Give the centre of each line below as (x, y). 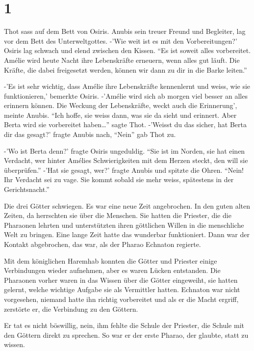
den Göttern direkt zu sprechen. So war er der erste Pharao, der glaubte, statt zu (126, 335)
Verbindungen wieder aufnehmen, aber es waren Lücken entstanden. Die (112, 270)
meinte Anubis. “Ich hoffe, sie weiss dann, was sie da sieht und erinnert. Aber (120, 115)
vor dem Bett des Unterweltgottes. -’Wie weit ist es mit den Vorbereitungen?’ (121, 40)
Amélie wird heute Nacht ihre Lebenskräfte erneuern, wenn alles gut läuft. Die (122, 60)
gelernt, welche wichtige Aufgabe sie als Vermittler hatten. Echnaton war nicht (122, 289)
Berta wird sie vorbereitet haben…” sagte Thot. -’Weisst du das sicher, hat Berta (125, 124)
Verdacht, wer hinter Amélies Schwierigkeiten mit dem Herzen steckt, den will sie (126, 160)
